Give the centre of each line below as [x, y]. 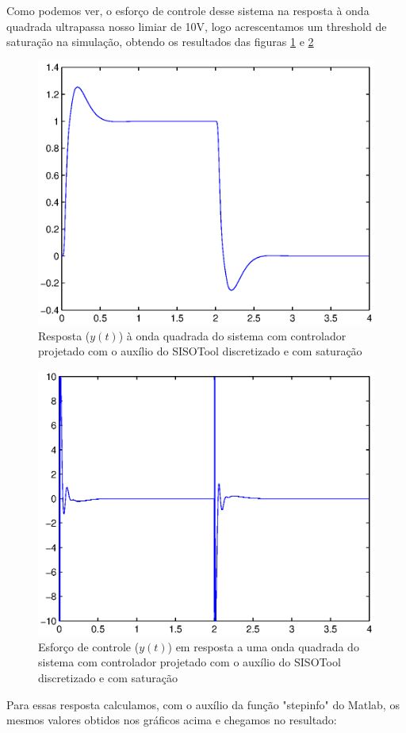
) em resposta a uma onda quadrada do [263, 646]
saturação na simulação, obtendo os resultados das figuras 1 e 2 [160, 42]
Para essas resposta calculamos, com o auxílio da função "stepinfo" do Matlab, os [203, 704]
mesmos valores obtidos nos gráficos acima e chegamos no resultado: [172, 720]
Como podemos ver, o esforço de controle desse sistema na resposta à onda [188, 10]
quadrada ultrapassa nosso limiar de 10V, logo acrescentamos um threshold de [197, 26]
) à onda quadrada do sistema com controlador [232, 335]
